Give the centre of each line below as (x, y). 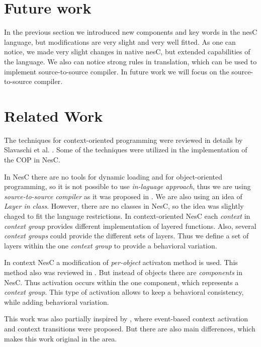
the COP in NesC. (32, 159)
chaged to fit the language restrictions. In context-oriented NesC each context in (127, 215)
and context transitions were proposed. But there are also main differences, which (130, 328)
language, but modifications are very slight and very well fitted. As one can (120, 41)
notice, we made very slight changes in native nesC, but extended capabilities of (127, 52)
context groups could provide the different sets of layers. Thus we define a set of (126, 236)
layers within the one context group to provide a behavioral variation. (111, 245)
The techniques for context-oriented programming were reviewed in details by (123, 140)
